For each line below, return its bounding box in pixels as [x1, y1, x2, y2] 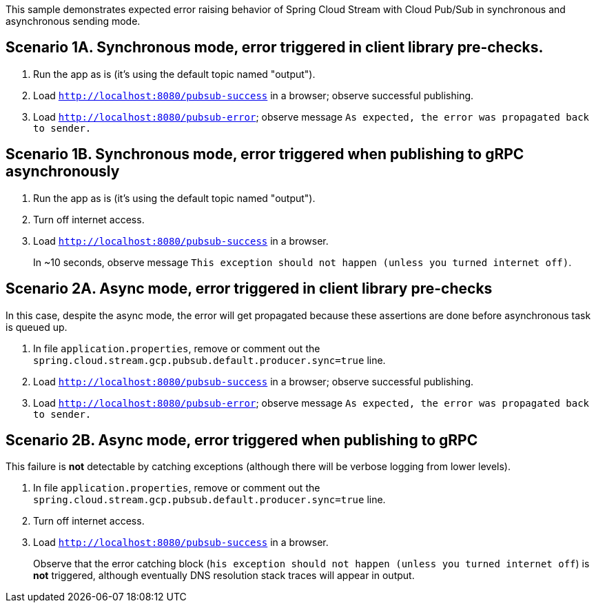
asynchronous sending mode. [6, 15, 141, 27]
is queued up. [6, 321, 68, 333]
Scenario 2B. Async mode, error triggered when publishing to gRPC [6, 431, 478, 449]
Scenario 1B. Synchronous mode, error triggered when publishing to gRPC [6, 145, 524, 163]
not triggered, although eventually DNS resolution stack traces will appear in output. [33, 569, 415, 582]
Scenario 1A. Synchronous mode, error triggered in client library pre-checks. [6, 39, 544, 57]
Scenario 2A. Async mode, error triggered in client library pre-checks [6, 280, 493, 298]
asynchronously [6, 163, 120, 181]
